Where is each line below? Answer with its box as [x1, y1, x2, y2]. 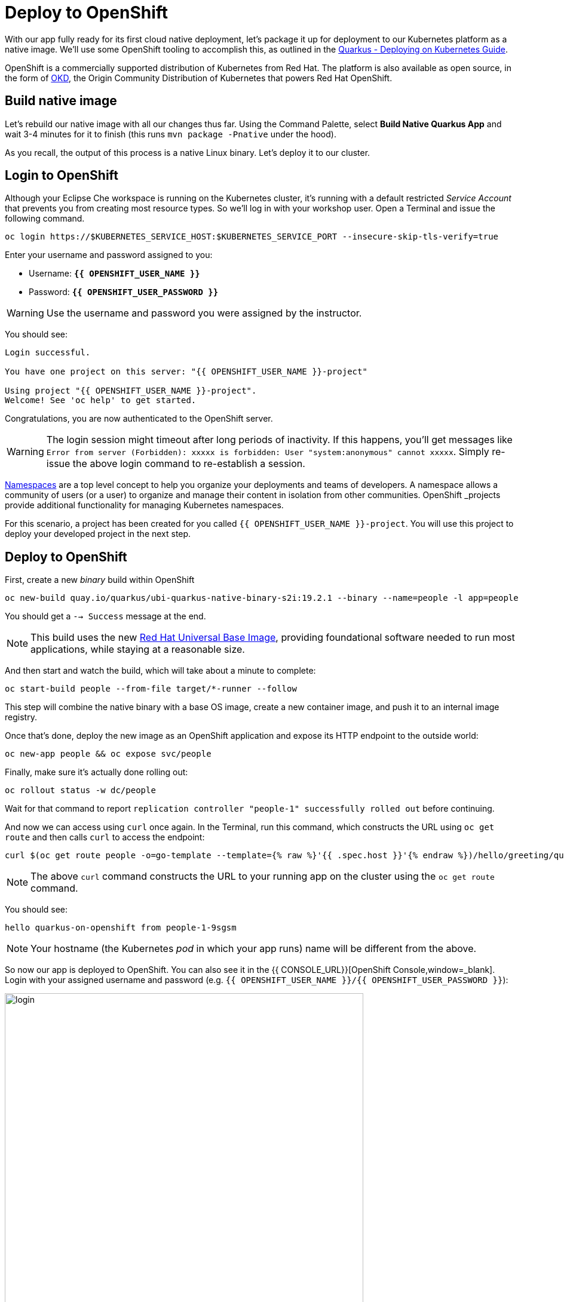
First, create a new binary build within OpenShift [5, 575, 195, 585]
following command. [5, 213, 85, 224]
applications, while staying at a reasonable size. [30, 643, 245, 656]
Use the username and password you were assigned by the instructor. [46, 307, 362, 320]
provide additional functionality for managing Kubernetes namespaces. [5, 500, 284, 511]
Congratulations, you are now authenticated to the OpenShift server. [5, 413, 273, 424]
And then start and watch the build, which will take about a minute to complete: [5, 665, 316, 676]
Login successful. [5, 348, 91, 358]
